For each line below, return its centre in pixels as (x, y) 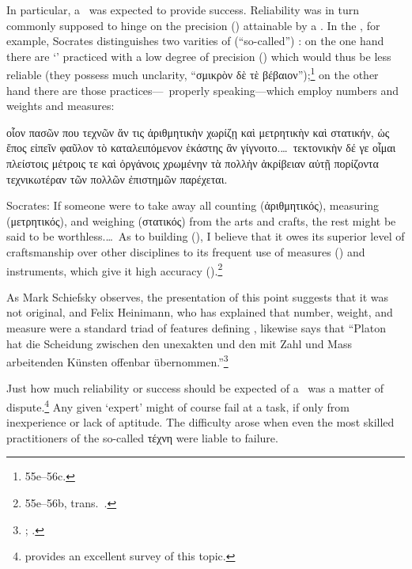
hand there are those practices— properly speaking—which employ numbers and (203, 90)
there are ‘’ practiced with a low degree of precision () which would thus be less (199, 56)
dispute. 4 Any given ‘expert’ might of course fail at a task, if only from (178, 406)
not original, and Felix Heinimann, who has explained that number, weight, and (200, 312)
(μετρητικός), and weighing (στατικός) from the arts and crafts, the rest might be (201, 220)
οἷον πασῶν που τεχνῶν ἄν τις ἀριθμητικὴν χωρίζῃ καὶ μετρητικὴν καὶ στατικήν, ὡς (198, 132)
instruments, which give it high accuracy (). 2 (115, 269)
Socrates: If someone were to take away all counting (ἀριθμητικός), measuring (193, 205)
